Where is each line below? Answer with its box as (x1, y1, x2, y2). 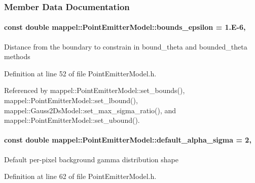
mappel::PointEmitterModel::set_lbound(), (4, 95, 138, 106)
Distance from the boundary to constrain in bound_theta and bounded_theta (4, 41, 247, 52)
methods (4, 51, 30, 62)
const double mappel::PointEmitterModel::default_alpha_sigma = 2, (4, 134, 251, 145)
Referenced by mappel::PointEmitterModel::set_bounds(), (4, 85, 185, 96)
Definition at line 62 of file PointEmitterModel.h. (4, 171, 157, 181)
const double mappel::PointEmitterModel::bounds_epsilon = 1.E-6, (4, 22, 246, 32)
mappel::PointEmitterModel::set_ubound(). (4, 115, 140, 125)
